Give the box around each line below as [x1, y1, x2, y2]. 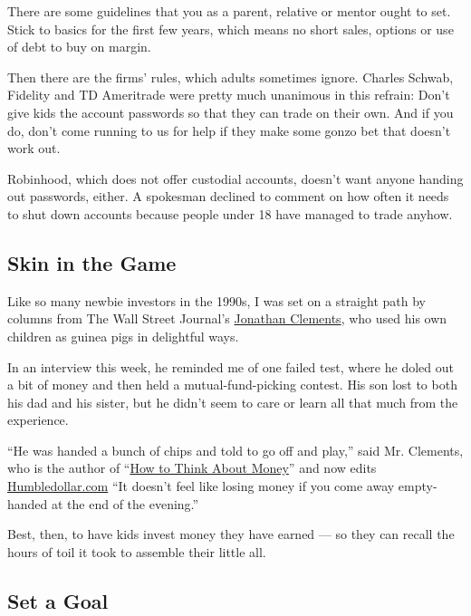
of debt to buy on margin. [7, 37, 151, 56]
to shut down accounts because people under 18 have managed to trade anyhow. [7, 204, 453, 223]
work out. [7, 139, 61, 158]
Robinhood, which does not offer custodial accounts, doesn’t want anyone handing [7, 168, 464, 188]
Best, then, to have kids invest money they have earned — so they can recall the [7, 525, 455, 544]
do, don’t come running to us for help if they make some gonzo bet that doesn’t [7, 120, 451, 140]
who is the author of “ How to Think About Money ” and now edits [7, 458, 377, 477]
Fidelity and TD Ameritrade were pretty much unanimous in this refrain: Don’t [7, 85, 450, 104]
